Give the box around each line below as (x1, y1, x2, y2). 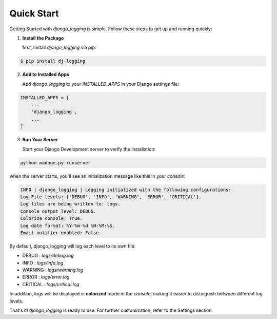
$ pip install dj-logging (20, 58, 86, 64)
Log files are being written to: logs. (20, 201, 121, 207)
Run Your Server (22, 137, 58, 143)
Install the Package (22, 35, 64, 41)
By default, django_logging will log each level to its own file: (9, 243, 136, 249)
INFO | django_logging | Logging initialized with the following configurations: (20, 186, 232, 193)
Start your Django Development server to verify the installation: (22, 146, 156, 152)
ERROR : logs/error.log (22, 274, 70, 280)
